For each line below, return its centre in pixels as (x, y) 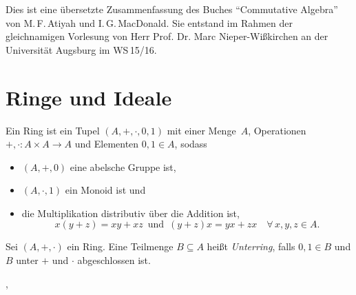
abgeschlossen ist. (114, 260)
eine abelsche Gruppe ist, (123, 166)
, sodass (191, 144)
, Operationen (277, 130)
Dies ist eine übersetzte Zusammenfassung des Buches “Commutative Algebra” (172, 9)
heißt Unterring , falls (251, 246)
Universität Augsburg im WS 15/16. (81, 49)
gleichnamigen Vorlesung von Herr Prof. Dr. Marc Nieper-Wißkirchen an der (167, 36)
